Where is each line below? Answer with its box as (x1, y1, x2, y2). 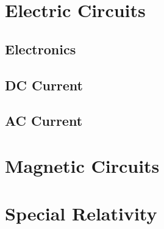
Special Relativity (5, 201, 157, 226)
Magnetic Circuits (5, 153, 160, 178)
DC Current (5, 75, 83, 94)
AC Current (5, 111, 83, 130)
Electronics (5, 39, 76, 58)
